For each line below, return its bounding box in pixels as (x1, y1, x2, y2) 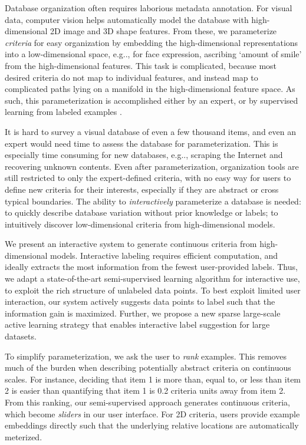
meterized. (5, 430, 42, 443)
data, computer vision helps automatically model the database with (5, 13, 249, 25)
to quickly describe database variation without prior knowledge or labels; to (5, 206, 278, 219)
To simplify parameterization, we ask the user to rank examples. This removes (5, 350, 287, 362)
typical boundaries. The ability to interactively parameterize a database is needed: (5, 195, 301, 207)
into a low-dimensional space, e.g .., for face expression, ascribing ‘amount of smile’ (5, 48, 302, 60)
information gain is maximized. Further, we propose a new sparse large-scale (5, 306, 281, 319)
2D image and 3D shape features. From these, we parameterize (50, 25, 277, 37)
